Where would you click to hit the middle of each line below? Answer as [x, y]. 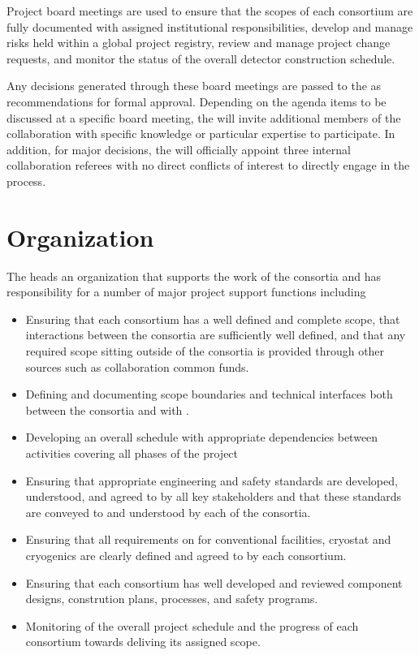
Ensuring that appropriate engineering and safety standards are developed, [212, 480]
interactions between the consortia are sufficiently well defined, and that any [216, 335]
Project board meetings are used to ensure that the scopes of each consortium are [210, 11]
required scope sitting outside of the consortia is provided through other [205, 351]
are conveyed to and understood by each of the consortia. [168, 512]
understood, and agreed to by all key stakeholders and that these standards [214, 496]
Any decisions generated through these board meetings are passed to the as [194, 86]
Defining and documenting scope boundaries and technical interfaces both [209, 394]
